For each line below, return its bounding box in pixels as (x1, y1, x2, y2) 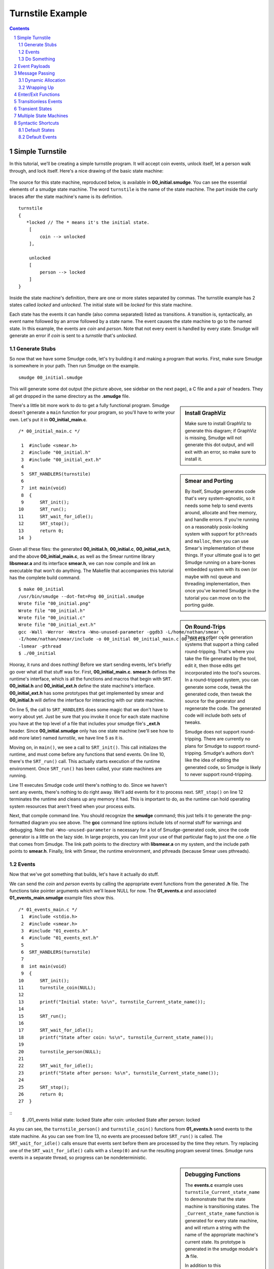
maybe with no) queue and (185, 574, 241, 580)
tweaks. (185, 719, 201, 725)
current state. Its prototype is (185, 1239, 246, 1245)
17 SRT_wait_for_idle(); (18, 1027, 94, 1033)
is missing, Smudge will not (185, 435, 242, 441)
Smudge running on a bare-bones (185, 559, 256, 565)
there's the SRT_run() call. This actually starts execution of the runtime (9, 758, 160, 764)
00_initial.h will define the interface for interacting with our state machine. (9, 697, 165, 703)
